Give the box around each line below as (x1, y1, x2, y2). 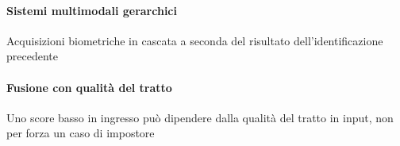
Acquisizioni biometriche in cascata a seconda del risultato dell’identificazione (6, 32, 383, 48)
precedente (6, 48, 58, 64)
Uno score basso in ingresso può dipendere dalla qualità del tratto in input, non (6, 109, 394, 125)
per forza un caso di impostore (6, 125, 155, 141)
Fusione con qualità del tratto (6, 79, 172, 95)
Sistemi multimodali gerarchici (6, 2, 177, 18)
